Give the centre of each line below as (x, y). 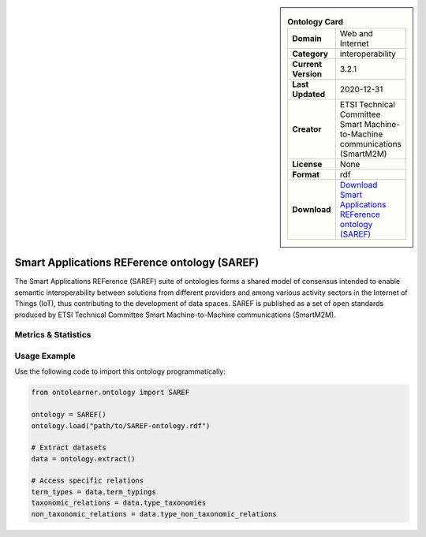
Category (310, 54)
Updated (309, 95)
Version (307, 74)
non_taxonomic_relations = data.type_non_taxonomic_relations (154, 514)
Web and (357, 34)
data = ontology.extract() (83, 459)
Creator (307, 129)
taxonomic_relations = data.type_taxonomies (119, 503)
